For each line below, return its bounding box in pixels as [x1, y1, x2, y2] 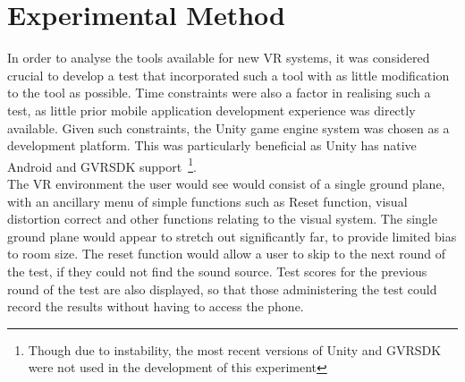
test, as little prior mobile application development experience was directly [7, 100, 416, 119]
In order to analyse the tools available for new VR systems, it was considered [7, 48, 430, 67]
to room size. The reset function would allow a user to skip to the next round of [7, 244, 446, 263]
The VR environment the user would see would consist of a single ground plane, [7, 174, 445, 192]
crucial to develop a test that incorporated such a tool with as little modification [7, 65, 450, 84]
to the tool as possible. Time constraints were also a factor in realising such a [7, 83, 431, 102]
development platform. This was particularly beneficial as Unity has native [7, 136, 417, 155]
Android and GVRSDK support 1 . [7, 154, 197, 175]
